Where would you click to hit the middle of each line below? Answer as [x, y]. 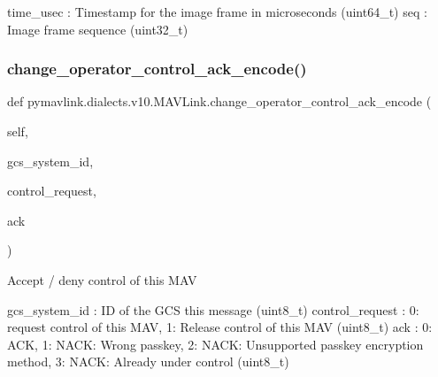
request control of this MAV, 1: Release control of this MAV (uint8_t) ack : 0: [220, 327]
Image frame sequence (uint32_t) [98, 29]
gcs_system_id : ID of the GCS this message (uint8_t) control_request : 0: [213, 309]
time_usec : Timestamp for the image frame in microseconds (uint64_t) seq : [217, 12]
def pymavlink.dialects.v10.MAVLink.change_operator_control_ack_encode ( [219, 101]
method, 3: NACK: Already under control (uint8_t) [148, 362]
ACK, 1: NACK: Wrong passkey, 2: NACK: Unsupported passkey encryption [215, 344]
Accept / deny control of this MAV [102, 279]
